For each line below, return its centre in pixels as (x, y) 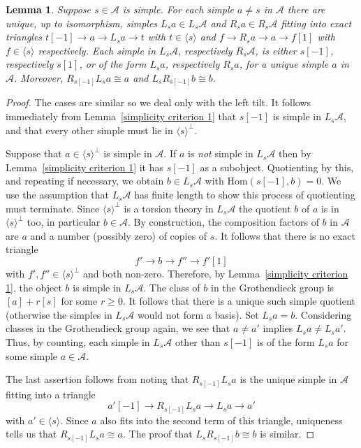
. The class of (172, 287)
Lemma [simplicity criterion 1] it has (84, 167)
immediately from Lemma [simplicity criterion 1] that (121, 116)
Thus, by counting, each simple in (78, 341)
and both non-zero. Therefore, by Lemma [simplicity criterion (216, 274)
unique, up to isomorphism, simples (82, 23)
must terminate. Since (53, 208)
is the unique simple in (288, 379)
